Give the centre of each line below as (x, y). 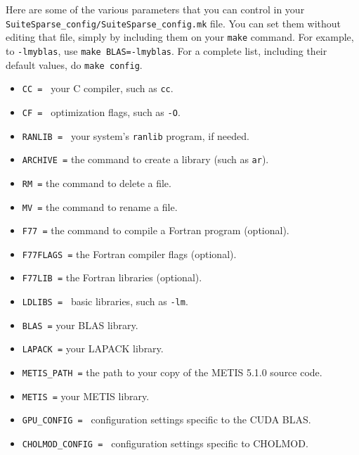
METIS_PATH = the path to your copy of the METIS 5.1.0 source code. (172, 372)
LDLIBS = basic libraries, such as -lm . (105, 301)
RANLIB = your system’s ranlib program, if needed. (136, 135)
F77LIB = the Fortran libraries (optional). (112, 277)
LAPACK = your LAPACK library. (93, 348)
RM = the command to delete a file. (97, 182)
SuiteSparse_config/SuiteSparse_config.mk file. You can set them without (173, 23)
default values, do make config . (74, 64)
